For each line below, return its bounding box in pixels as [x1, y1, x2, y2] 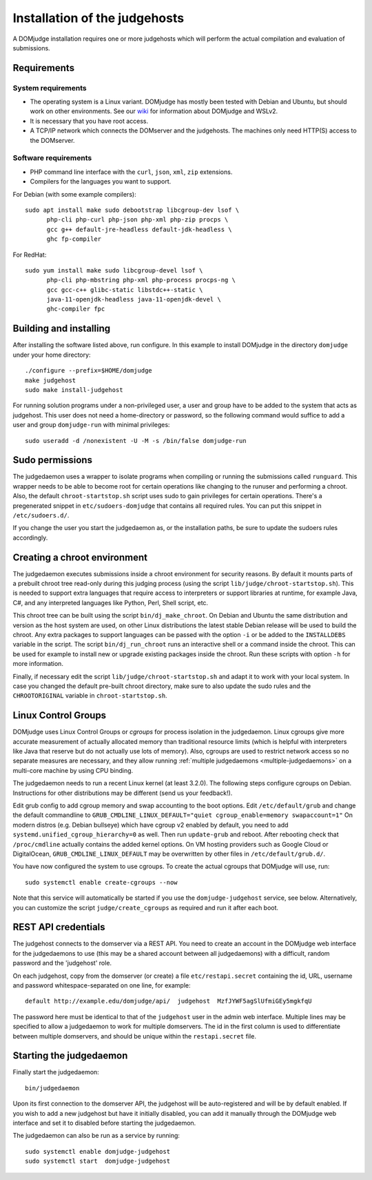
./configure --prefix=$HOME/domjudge [25, 366, 153, 375]
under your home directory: [12, 351, 91, 359]
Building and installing [12, 323, 110, 335]
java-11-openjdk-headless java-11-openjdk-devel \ [46, 295, 222, 304]
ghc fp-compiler [46, 235, 102, 243]
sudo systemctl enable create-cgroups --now [25, 878, 178, 886]
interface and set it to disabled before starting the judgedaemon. [12, 1119, 196, 1128]
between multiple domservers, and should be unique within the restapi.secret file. [12, 1032, 256, 1040]
